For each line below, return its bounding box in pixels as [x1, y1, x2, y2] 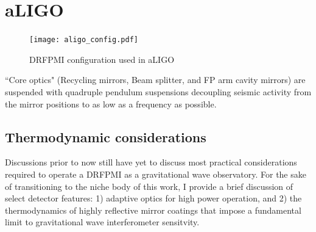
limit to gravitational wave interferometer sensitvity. [5, 216, 200, 228]
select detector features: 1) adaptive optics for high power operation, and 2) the [5, 192, 302, 205]
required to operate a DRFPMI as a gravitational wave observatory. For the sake [5, 167, 306, 180]
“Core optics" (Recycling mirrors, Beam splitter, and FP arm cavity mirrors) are [5, 73, 306, 86]
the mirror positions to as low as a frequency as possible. [5, 97, 217, 110]
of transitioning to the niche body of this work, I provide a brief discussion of [5, 179, 293, 192]
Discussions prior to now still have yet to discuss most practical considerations [5, 156, 297, 169]
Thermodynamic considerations [5, 127, 206, 146]
